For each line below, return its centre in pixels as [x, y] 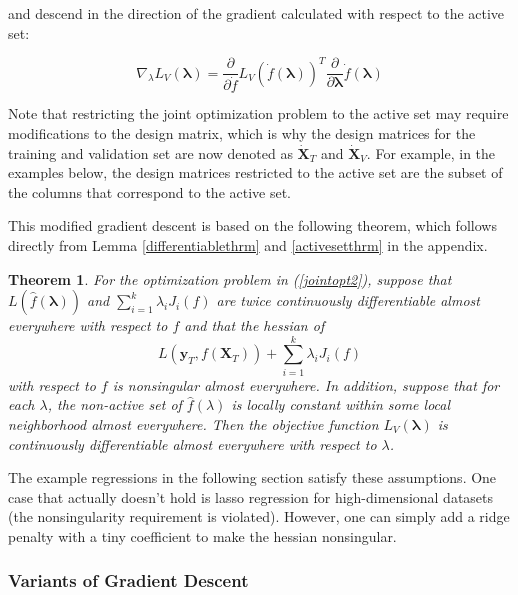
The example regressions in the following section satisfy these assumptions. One [252, 477]
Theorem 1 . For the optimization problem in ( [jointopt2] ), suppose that [230, 278]
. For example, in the [431, 152]
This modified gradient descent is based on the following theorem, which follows [252, 225]
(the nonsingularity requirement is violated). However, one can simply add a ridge [259, 516]
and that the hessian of [254, 325]
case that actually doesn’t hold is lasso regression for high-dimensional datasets [251, 496]
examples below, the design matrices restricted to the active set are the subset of [255, 172]
